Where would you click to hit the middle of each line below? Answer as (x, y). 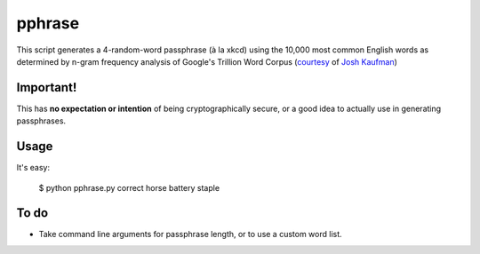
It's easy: (33, 168)
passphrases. (41, 121)
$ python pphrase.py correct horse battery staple (129, 187)
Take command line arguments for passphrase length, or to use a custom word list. (190, 234)
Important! (47, 87)
